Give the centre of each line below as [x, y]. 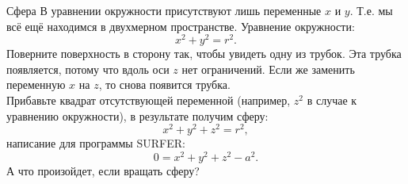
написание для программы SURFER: [96, 143]
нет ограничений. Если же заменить [268, 69]
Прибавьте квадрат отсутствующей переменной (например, [149, 100]
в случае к [332, 100]
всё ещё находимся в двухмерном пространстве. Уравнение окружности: [181, 26]
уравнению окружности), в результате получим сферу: [137, 115]
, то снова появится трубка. [164, 84]
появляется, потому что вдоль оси [88, 69]
